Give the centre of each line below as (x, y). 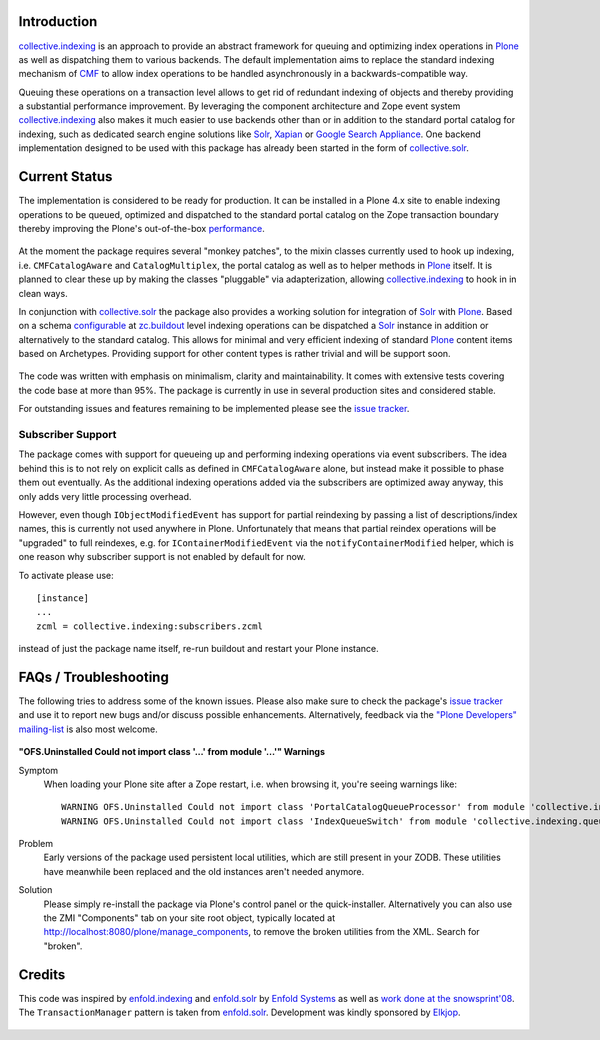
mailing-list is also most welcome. (88, 729)
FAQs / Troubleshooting (93, 676)
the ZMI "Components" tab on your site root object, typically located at (189, 918)
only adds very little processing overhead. (105, 496)
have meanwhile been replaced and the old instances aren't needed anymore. (204, 871)
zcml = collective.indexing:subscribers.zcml (150, 626)
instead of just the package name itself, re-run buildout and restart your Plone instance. (198, 649)
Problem (36, 844)
